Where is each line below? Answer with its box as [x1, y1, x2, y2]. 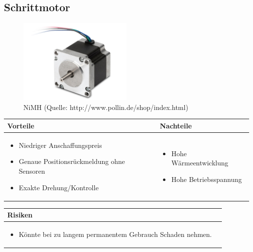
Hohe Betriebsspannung [171, 174, 242, 184]
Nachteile [160, 120, 192, 130]
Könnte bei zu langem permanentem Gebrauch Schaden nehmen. [18, 229, 212, 239]
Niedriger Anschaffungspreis [18, 140, 102, 150]
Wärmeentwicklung [171, 158, 228, 168]
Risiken [7, 210, 33, 220]
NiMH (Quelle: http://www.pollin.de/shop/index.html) [23, 102, 188, 112]
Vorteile [7, 120, 35, 130]
